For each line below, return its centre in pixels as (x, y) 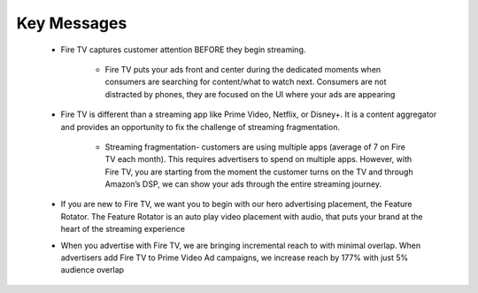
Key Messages (72, 23)
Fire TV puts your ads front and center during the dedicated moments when (243, 69)
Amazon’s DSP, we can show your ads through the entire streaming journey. (243, 184)
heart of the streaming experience (123, 229)
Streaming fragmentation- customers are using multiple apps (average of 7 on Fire (255, 147)
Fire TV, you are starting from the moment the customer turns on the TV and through (259, 172)
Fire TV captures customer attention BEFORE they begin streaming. (183, 50)
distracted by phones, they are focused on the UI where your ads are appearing (250, 94)
